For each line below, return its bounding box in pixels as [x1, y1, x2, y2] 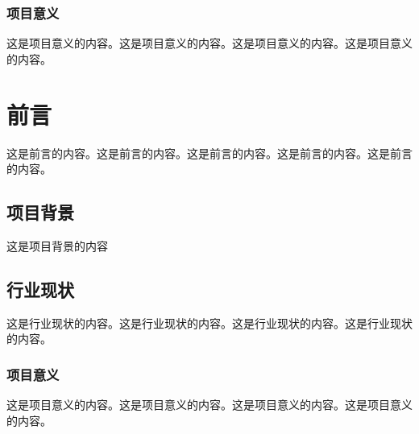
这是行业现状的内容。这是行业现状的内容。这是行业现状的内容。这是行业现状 [6, 314, 413, 331]
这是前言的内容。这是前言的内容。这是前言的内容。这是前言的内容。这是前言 [6, 144, 413, 161]
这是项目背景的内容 [6, 237, 108, 254]
